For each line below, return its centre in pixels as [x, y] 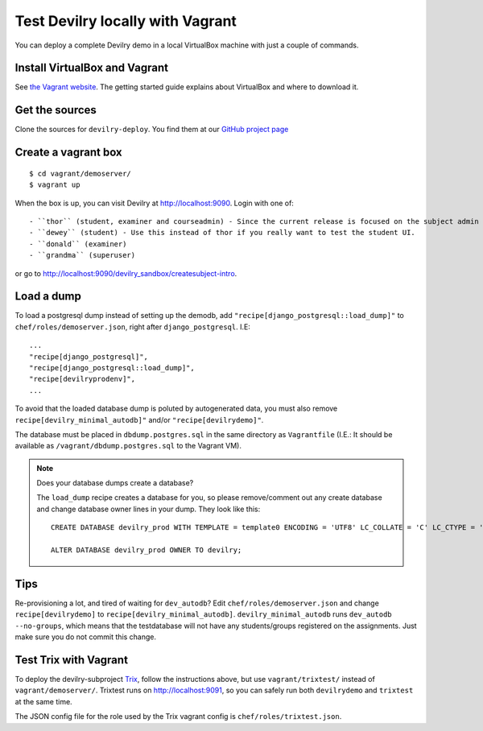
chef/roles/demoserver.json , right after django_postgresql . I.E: [133, 327]
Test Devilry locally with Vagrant [126, 21]
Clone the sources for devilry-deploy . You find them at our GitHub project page [152, 130]
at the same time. [43, 701]
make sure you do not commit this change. [86, 637]
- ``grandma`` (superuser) [83, 255]
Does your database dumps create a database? [115, 483]
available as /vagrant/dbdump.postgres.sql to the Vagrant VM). [128, 446]
